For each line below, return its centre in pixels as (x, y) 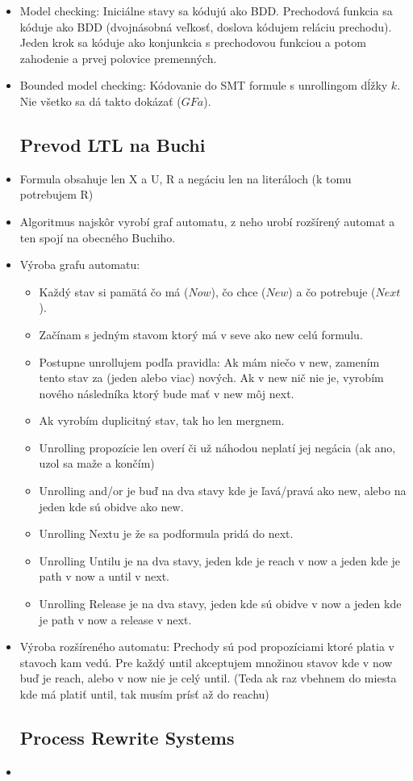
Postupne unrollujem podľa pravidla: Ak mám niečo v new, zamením (209, 361)
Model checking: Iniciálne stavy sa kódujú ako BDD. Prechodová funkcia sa (206, 10)
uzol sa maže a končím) (97, 463)
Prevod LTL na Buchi (113, 144)
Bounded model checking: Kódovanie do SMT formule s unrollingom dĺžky (204, 85)
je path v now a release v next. (115, 619)
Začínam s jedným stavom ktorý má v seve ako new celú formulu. (201, 334)
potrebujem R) (56, 194)
